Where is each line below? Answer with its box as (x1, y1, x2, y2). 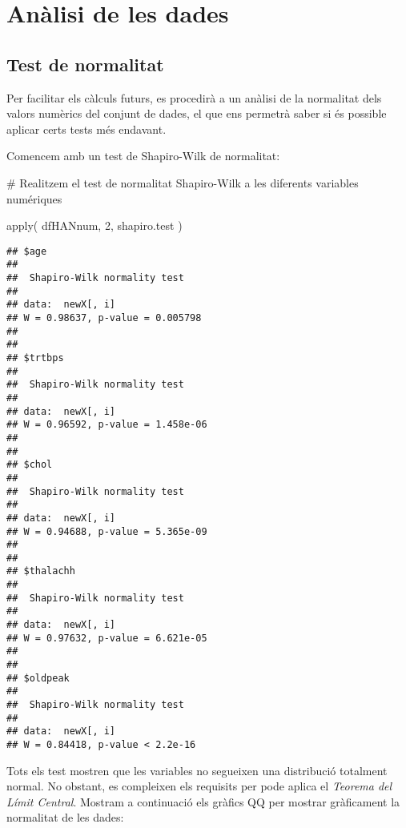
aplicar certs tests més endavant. (6, 120, 167, 137)
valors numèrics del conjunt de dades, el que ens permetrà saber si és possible (6, 105, 387, 122)
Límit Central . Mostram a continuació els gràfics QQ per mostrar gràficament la (6, 793, 400, 810)
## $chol (6, 459, 53, 471)
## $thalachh (6, 565, 75, 577)
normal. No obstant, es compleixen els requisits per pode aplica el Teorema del (6, 778, 392, 794)
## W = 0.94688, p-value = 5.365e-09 (6, 525, 207, 537)
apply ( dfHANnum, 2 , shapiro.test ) (6, 217, 183, 234)
